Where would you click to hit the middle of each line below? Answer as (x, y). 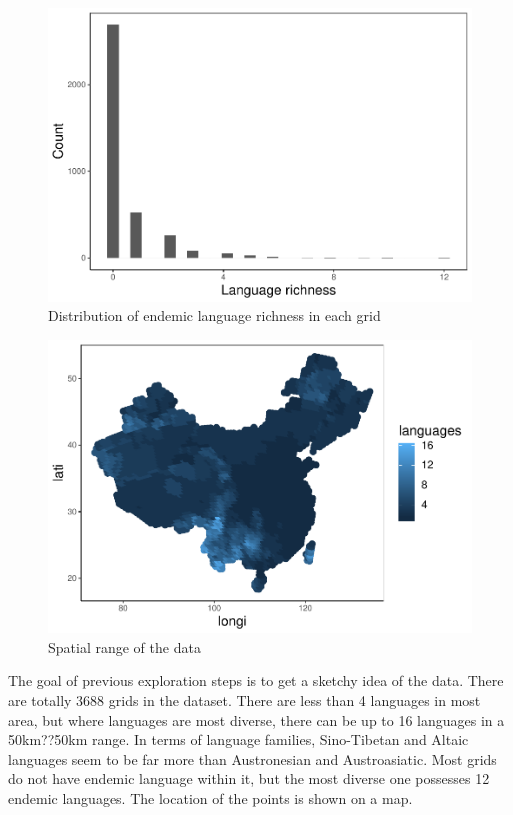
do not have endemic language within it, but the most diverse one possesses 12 (249, 778)
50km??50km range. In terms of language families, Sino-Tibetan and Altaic (238, 739)
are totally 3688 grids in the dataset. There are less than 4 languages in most (244, 700)
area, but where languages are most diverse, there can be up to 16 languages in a (256, 719)
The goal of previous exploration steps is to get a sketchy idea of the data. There (256, 680)
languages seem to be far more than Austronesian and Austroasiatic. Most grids (252, 758)
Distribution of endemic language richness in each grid (214, 315)
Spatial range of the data (124, 646)
